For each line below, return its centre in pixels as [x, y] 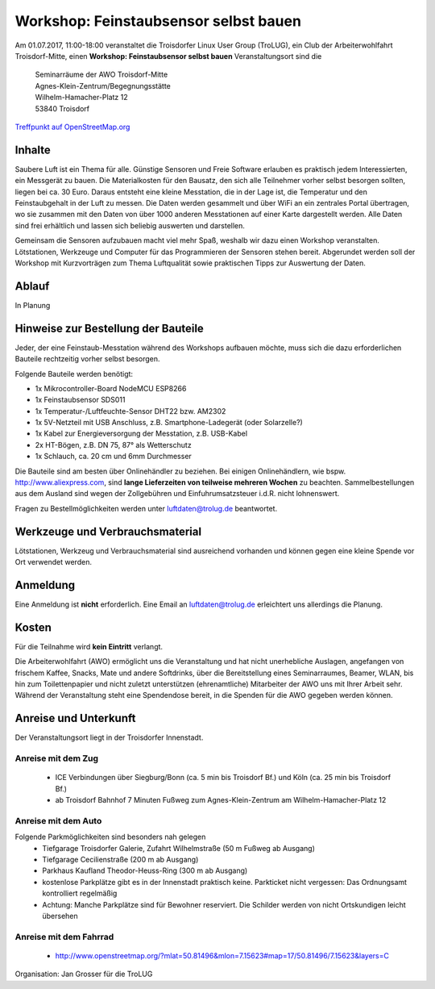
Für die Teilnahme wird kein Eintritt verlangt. [89, 646]
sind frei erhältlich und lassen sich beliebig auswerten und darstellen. [130, 225]
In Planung [33, 305]
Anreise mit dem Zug [57, 758]
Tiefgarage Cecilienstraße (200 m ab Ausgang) [120, 860]
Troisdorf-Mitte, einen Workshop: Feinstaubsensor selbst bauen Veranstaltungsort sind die [168, 56]
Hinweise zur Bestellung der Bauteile [110, 328]
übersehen [60, 916]
